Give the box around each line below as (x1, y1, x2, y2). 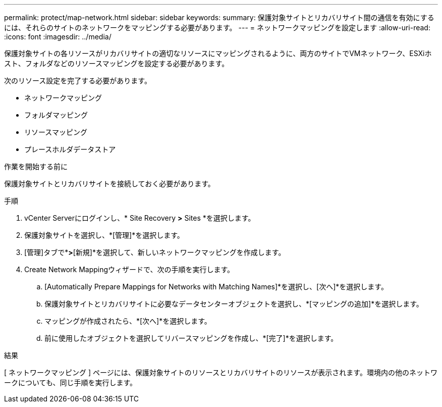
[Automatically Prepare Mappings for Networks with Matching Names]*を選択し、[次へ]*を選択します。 (44, 282, 388, 291)
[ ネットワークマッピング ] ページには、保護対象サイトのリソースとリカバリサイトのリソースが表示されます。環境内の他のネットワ (4, 368, 437, 377)
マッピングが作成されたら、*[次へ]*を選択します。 (44, 317, 211, 325)
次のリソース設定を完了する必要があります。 (4, 76, 151, 85)
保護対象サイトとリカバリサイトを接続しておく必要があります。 (4, 179, 215, 188)
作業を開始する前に (4, 162, 68, 171)
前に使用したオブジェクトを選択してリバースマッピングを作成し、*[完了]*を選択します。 (44, 334, 338, 342)
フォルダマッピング (24, 111, 88, 119)
